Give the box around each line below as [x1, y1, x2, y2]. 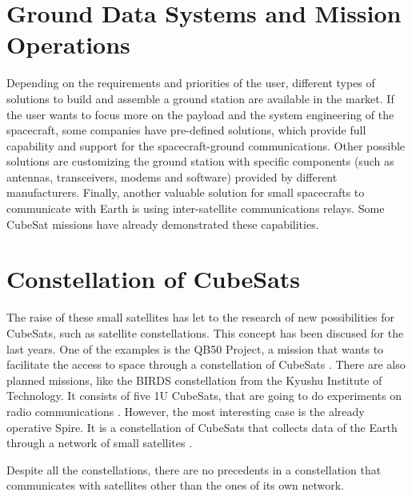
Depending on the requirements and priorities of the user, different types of [6, 74, 375, 91]
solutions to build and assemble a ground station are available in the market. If [6, 90, 394, 106]
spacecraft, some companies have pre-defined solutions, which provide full [6, 122, 366, 138]
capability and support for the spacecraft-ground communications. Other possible [6, 137, 406, 154]
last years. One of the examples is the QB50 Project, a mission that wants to [6, 340, 384, 357]
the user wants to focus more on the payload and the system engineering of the [6, 106, 394, 122]
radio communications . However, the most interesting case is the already [6, 402, 365, 419]
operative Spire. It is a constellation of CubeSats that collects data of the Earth [6, 418, 398, 435]
